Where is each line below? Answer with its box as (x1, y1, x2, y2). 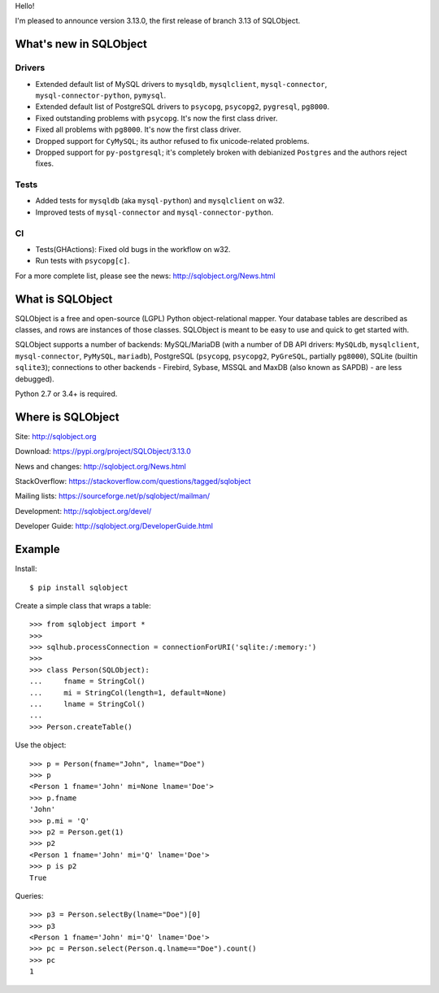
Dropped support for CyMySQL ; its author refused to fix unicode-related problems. (35, 136, 310, 146)
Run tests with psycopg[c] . (35, 256, 130, 266)
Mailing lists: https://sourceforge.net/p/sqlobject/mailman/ (15, 491, 211, 501)
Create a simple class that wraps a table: (15, 600, 152, 610)
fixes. (35, 159, 54, 168)
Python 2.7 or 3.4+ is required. (15, 389, 118, 399)
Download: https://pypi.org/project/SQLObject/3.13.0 (15, 446, 191, 456)
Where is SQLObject (15, 410, 120, 424)
